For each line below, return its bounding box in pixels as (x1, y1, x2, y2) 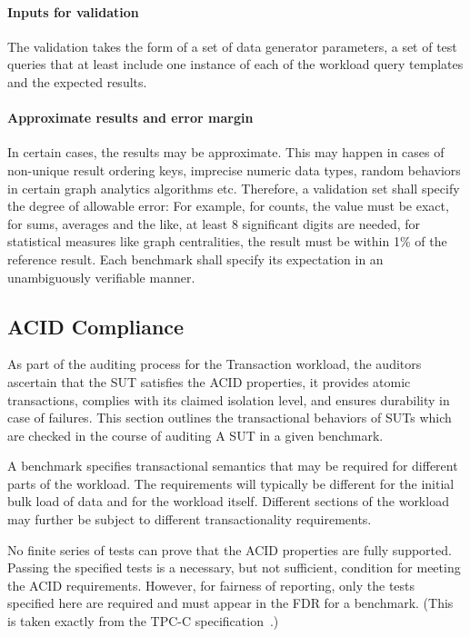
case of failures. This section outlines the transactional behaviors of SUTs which (7, 408, 452, 427)
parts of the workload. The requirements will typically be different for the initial (7, 473, 455, 493)
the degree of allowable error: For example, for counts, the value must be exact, (7, 196, 449, 215)
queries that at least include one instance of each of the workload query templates (7, 55, 464, 74)
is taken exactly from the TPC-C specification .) (7, 612, 279, 631)
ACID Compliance (7, 312, 185, 340)
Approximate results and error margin (7, 108, 254, 127)
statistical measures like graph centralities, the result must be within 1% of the (7, 232, 447, 251)
